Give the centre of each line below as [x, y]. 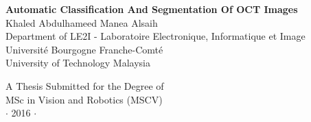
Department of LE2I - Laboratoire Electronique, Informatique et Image [155, 36]
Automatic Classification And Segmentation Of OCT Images [152, 9]
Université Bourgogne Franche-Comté [84, 49]
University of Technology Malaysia [78, 63]
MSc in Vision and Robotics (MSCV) [84, 99]
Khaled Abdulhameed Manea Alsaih [82, 22]
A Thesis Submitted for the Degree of [85, 85]
